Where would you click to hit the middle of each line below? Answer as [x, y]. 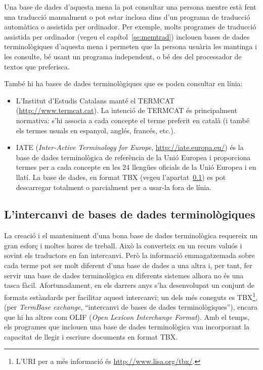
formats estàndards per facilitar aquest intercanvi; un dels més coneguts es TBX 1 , [131, 296]
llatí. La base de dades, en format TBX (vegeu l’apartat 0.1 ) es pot [121, 177]
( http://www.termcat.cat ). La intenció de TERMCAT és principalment [126, 110]
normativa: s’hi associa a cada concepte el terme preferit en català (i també [133, 120]
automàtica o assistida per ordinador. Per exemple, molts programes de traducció [130, 27]
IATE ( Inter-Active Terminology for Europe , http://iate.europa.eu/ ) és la [130, 147]
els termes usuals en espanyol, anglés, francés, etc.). [96, 130]
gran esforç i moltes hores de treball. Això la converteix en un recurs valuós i [123, 245]
